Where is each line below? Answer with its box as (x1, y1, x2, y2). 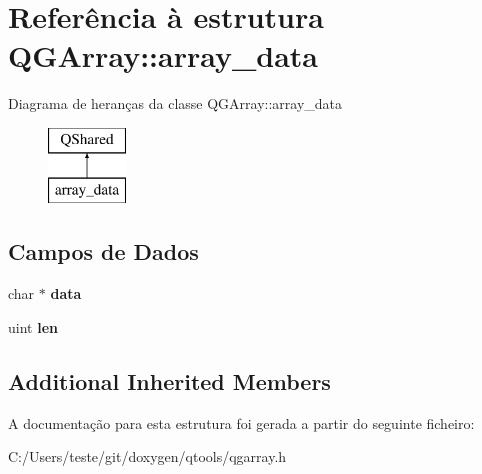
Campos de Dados (8, 236, 199, 267)
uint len (8, 316, 58, 337)
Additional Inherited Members (8, 365, 331, 396)
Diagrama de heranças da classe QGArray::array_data (8, 93, 343, 114)
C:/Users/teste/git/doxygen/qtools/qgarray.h (8, 446, 287, 467)
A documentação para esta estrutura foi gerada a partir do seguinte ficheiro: (8, 412, 475, 433)
